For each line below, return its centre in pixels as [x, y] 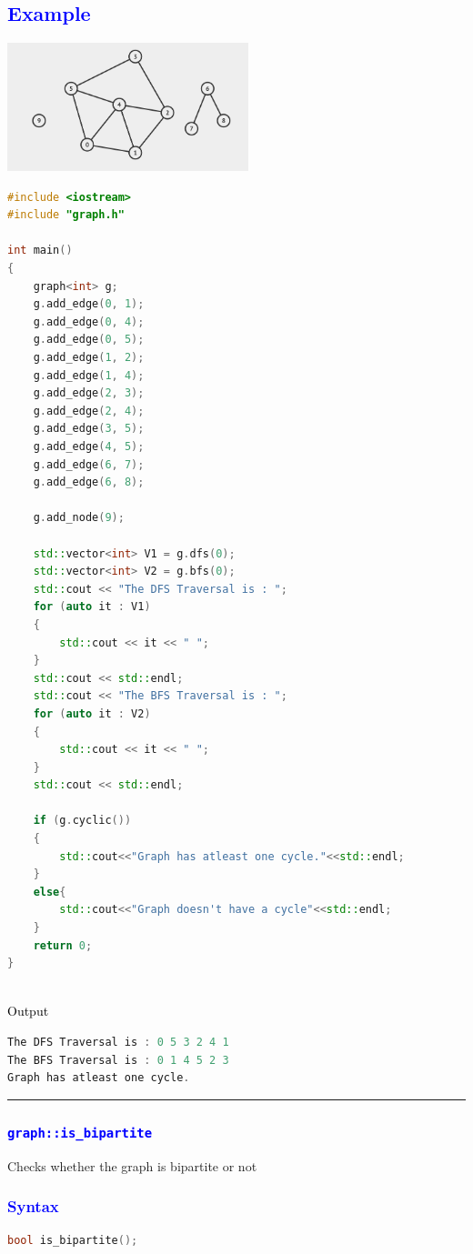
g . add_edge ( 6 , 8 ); [89, 482]
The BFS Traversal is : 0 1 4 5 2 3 [118, 1060]
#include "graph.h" [66, 215]
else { [50, 892]
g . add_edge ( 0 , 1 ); [89, 304]
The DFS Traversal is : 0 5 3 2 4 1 [118, 1043]
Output [28, 1011]
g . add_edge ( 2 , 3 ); [89, 393]
